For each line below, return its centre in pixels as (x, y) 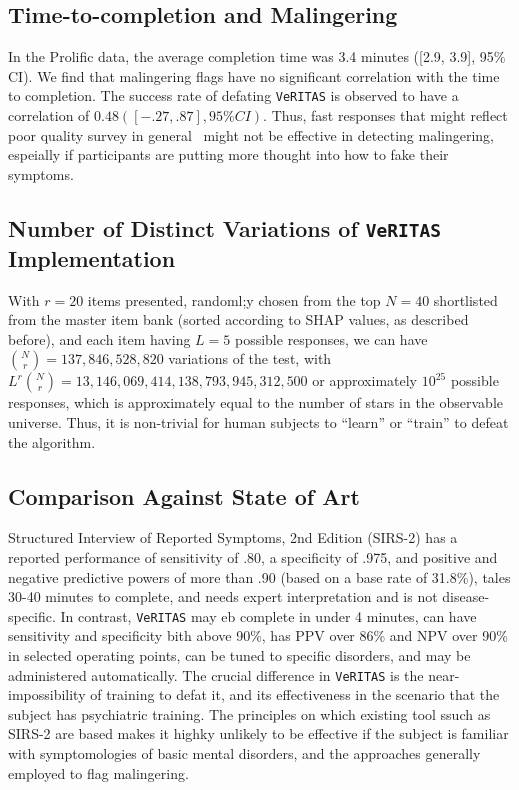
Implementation (92, 257)
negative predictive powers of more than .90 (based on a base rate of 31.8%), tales (259, 576)
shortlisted (465, 299)
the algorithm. (52, 441)
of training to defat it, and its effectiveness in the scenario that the (295, 694)
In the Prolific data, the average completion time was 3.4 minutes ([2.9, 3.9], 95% (257, 56)
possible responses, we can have (331, 338)
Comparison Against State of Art (184, 495)
